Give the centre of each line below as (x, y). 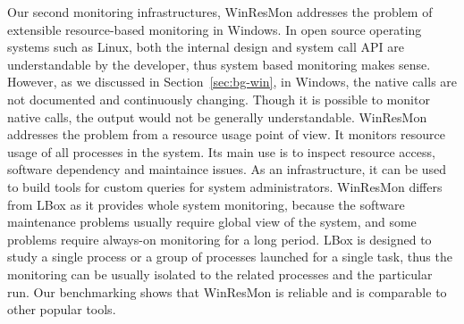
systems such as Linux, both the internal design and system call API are (206, 47)
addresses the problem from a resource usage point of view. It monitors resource (227, 134)
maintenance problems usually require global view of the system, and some (212, 222)
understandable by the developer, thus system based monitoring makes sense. (219, 64)
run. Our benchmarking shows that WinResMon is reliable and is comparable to (227, 291)
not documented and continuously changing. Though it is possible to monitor (219, 99)
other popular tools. (62, 309)
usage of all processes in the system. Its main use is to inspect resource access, (221, 151)
